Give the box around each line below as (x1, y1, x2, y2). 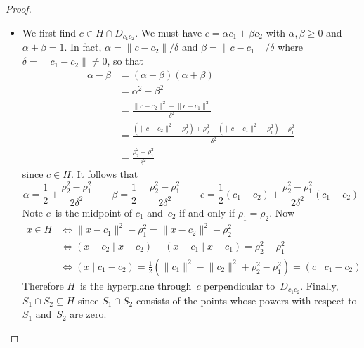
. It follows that (70, 166, 138, 181)
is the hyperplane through (79, 278, 192, 292)
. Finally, (300, 278, 339, 292)
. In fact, (64, 39, 102, 54)
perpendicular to (204, 278, 275, 292)
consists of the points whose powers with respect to (136, 292, 357, 307)
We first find (22, 25, 77, 39)
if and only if (179, 205, 235, 219)
